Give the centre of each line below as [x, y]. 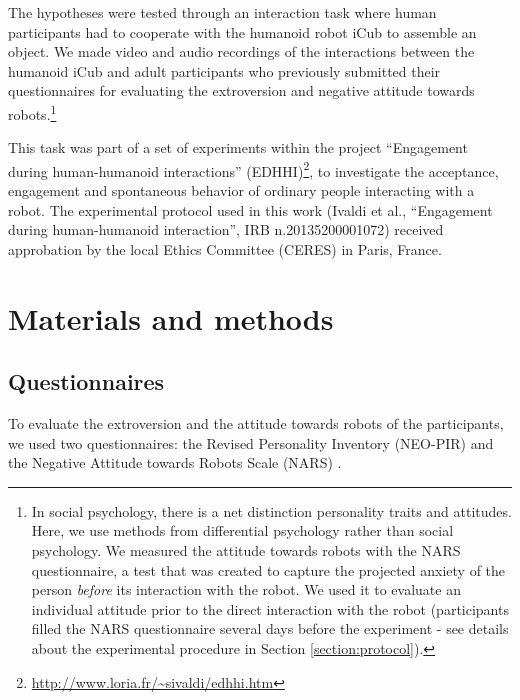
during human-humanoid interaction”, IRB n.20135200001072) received [226, 229]
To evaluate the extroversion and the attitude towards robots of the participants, [256, 423]
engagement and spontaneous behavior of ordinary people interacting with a [241, 190]
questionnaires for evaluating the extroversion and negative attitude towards [241, 90]
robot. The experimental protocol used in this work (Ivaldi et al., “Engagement [250, 209]
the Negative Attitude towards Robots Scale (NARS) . [175, 462]
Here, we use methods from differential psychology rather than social [242, 530]
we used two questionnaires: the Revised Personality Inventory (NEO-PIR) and [251, 442]
